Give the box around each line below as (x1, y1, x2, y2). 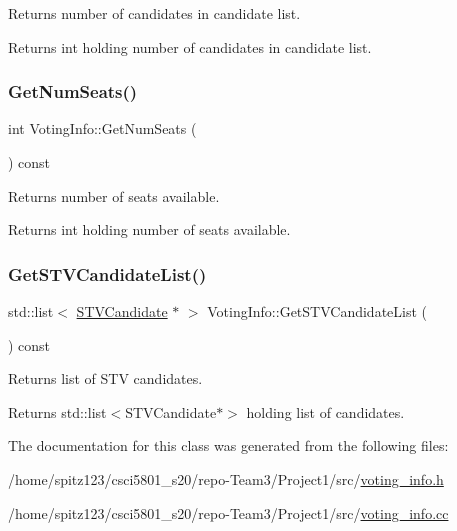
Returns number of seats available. (8, 185, 220, 206)
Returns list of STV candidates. (8, 368, 203, 389)
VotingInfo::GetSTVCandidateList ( (207, 301, 428, 321)
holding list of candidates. (246, 401, 405, 422)
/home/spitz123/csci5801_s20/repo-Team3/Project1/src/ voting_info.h (8, 468, 444, 489)
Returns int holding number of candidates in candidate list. (8, 36, 372, 57)
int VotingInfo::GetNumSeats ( (8, 118, 197, 139)
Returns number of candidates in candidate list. (8, 3, 301, 23)
